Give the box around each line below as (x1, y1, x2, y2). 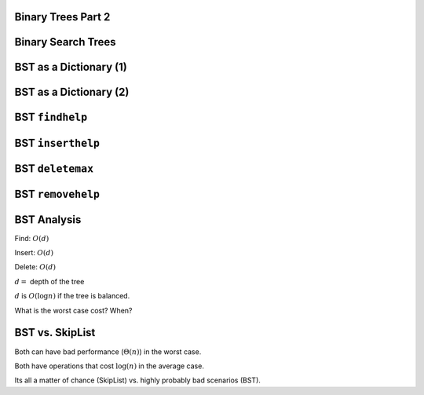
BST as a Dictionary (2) (14, 86, 130, 99)
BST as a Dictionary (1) (14, 60, 127, 74)
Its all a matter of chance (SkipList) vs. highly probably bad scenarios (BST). (14, 375, 261, 385)
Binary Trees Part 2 (14, 10, 111, 24)
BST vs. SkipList (14, 326, 96, 339)
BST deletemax (14, 162, 94, 175)
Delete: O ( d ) (14, 262, 57, 272)
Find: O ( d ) (14, 233, 49, 243)
